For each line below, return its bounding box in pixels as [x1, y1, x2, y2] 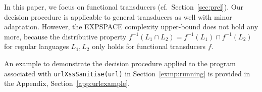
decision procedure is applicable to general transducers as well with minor [4, 11, 232, 22]
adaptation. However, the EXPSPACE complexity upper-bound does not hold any [4, 21, 258, 32]
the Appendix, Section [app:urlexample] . [4, 78, 130, 88]
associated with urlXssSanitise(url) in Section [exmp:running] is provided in [4, 68, 250, 78]
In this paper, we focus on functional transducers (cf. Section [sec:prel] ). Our [4, 2, 243, 12]
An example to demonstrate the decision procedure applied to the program [4, 58, 236, 68]
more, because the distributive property [4, 31, 127, 41]
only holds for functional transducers [92, 41, 205, 52]
